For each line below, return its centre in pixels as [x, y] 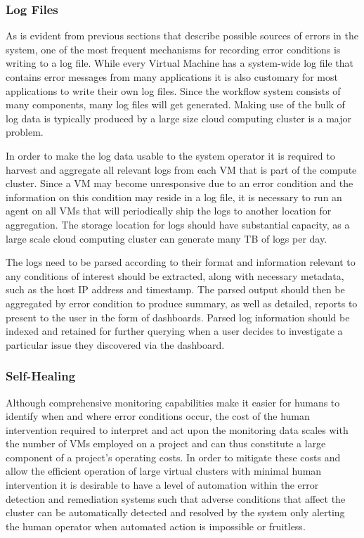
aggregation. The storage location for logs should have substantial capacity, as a [178, 224]
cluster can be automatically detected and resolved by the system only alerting [175, 512]
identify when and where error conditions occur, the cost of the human [158, 416]
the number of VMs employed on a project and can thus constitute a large [166, 443]
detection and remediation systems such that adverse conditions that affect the [176, 498]
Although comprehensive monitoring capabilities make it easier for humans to [173, 402]
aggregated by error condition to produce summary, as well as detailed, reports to [182, 303]
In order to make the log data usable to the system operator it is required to [170, 155]
